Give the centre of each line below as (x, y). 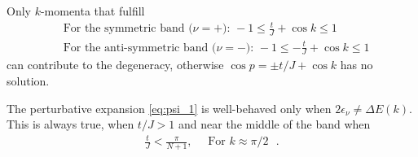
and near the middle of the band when (275, 124)
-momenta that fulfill (92, 11)
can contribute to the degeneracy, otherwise (115, 65)
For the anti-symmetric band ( (140, 48)
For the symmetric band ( (128, 29)
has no (356, 65)
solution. (28, 80)
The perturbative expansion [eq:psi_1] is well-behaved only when (169, 108)
